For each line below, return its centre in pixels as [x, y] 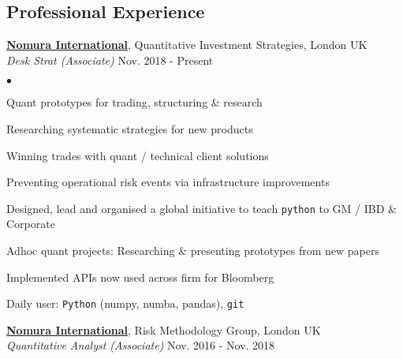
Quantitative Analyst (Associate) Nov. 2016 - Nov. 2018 [141, 345]
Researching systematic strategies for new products [130, 128]
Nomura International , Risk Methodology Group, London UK [164, 329]
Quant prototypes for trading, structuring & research [134, 102]
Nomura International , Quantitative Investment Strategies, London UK [187, 45]
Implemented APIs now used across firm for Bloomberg [140, 277]
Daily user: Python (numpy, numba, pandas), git [125, 303]
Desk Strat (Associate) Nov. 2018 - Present [110, 60]
